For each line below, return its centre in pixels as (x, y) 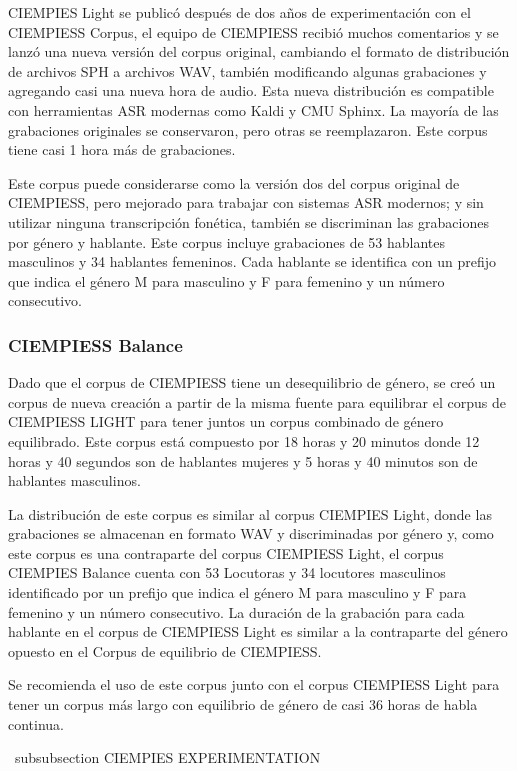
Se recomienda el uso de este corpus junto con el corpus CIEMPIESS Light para (254, 684)
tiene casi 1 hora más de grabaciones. (122, 149)
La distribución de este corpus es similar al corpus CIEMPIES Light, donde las (250, 513)
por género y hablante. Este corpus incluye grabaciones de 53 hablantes (226, 241)
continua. (36, 723)
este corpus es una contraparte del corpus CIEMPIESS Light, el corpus (226, 552)
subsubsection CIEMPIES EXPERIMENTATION (167, 757)
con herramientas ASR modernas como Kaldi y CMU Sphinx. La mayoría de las (253, 109)
